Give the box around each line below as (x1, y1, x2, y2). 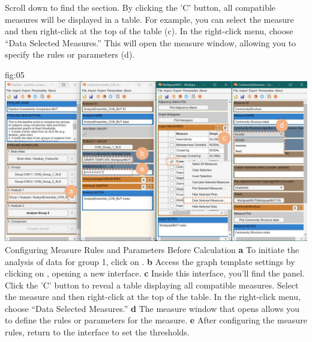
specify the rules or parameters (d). (5, 48, 135, 61)
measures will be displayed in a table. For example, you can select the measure (5, 13, 294, 25)
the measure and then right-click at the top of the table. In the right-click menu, (5, 290, 301, 303)
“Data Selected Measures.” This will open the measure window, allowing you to (5, 36, 296, 49)
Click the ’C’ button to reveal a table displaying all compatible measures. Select (5, 278, 299, 291)
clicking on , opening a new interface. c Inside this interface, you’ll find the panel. (5, 267, 305, 279)
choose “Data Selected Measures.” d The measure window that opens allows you (5, 302, 300, 314)
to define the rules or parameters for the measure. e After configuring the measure (5, 314, 307, 326)
